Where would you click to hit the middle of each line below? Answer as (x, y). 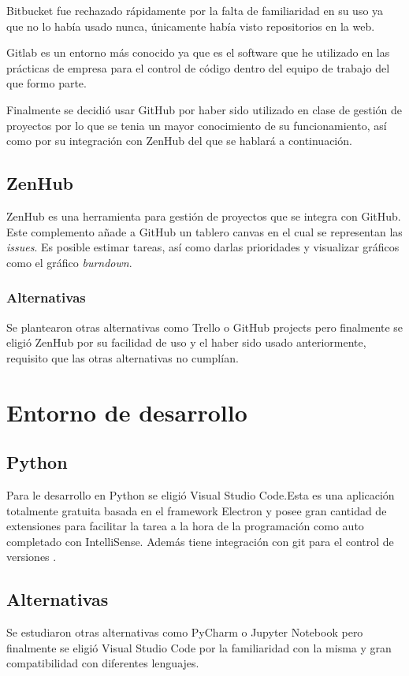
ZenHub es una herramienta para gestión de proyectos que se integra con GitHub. (204, 215)
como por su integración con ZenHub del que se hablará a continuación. (179, 141)
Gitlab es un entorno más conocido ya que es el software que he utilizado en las (198, 52)
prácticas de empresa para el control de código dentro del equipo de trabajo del (198, 67)
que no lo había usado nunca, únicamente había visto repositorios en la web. (191, 26)
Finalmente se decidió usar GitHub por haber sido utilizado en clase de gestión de (204, 109)
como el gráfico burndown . (69, 262)
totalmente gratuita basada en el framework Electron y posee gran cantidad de (197, 510)
